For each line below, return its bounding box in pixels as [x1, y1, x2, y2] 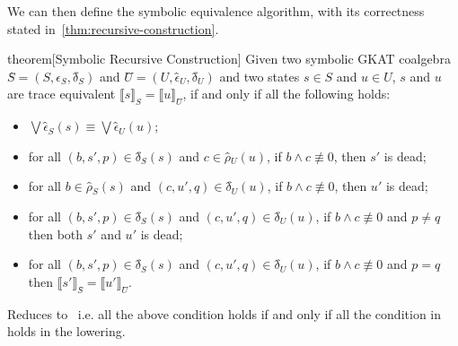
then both [28, 224, 84, 243]
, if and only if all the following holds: [182, 84, 391, 103]
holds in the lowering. [7, 322, 126, 341]
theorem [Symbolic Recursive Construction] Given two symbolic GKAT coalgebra [7, 49, 451, 68]
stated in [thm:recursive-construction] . [7, 19, 219, 38]
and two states [219, 66, 300, 85]
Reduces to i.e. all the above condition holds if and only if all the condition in [7, 304, 441, 323]
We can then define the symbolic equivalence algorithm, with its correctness [7, 2, 425, 20]
